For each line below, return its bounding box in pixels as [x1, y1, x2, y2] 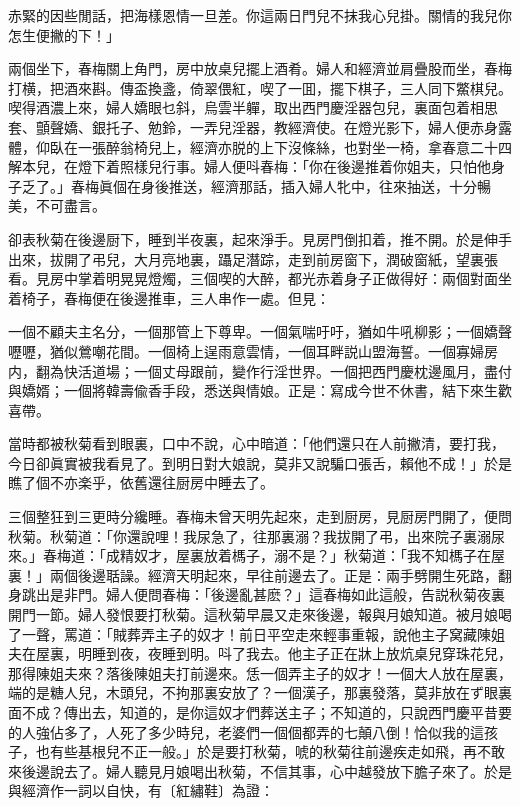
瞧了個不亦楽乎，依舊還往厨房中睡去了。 [8, 472, 274, 493]
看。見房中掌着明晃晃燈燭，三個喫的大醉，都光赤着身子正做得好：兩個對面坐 [8, 268, 512, 289]
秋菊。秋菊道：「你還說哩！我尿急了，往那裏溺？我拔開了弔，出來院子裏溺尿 [8, 525, 505, 546]
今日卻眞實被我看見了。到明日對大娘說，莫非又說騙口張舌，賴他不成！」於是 [8, 452, 512, 473]
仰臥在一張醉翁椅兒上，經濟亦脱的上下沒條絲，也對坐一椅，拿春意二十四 [35, 136, 512, 157]
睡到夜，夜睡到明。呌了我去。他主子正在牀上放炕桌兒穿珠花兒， [91, 643, 512, 664]
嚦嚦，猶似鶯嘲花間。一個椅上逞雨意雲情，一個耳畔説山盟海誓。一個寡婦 [8, 340, 484, 361]
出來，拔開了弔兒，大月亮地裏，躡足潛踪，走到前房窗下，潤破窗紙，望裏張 [8, 248, 498, 269]
